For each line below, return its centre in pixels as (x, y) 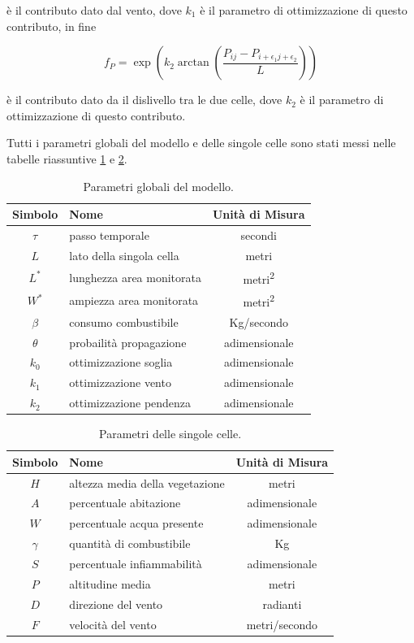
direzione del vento (116, 604)
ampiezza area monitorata (134, 300)
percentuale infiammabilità (136, 563)
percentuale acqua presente (136, 523)
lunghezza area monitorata (135, 277)
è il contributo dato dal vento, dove (94, 10)
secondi (259, 235)
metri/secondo (282, 624)
